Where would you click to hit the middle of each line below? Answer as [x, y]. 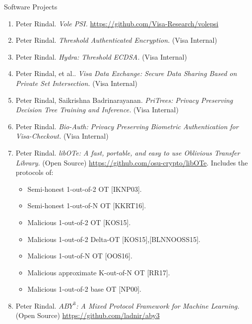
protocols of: [34, 172]
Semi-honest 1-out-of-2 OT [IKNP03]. [85, 189]
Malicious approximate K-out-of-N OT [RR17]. [99, 272]
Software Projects [31, 6]
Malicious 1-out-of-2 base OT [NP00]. [84, 289]
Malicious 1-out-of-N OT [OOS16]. [80, 256]
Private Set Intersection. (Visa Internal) [76, 83]
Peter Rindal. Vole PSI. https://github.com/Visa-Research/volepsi [117, 23]
